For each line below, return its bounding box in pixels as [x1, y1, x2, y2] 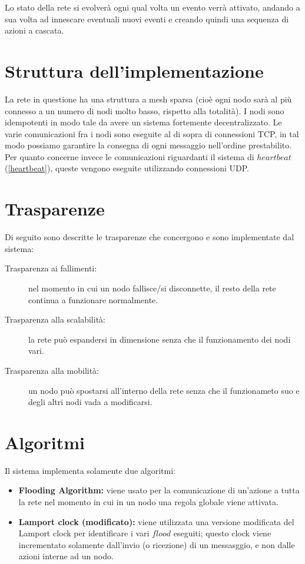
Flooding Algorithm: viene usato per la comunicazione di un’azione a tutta [18, 484, 300, 496]
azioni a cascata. [5, 24, 64, 37]
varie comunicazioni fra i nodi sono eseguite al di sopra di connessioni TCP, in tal [5, 127, 299, 140]
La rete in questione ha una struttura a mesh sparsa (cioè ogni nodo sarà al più [5, 92, 292, 105]
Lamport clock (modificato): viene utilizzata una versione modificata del [18, 515, 294, 527]
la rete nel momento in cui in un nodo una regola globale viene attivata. [18, 496, 279, 508]
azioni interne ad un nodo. [18, 550, 114, 562]
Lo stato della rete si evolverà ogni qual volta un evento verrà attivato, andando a [5, 1, 300, 13]
